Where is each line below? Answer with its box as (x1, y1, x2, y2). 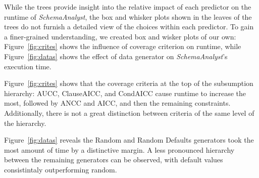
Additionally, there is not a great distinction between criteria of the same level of (4, 107, 254, 118)
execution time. (4, 61, 51, 71)
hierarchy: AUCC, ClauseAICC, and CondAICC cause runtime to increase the (4, 87, 246, 98)
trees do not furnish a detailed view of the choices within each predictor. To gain (4, 21, 254, 32)
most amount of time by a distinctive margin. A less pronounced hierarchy (4, 144, 235, 155)
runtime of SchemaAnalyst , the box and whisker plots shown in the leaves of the (4, 11, 252, 22)
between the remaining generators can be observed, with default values (4, 154, 223, 165)
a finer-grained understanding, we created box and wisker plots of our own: (4, 31, 236, 41)
